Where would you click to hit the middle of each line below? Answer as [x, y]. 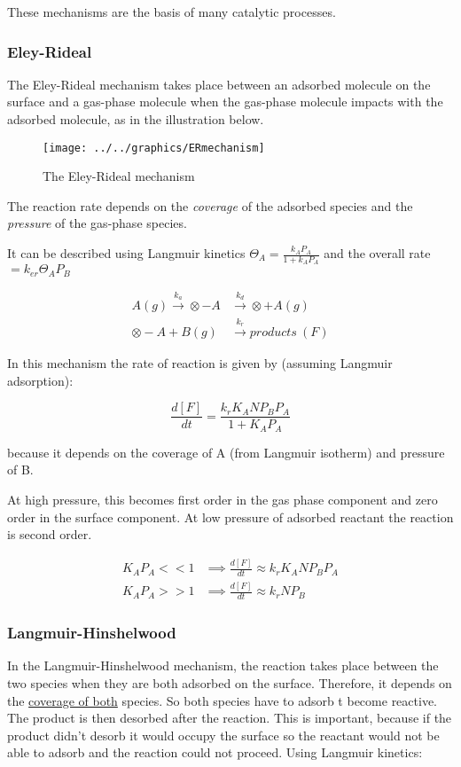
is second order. [50, 534]
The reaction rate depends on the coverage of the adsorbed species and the [210, 205]
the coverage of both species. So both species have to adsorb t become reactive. [222, 700]
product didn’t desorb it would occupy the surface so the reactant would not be [223, 735]
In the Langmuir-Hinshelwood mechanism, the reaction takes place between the [223, 665]
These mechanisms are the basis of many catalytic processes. [172, 12]
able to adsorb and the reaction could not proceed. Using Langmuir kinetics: [215, 752]
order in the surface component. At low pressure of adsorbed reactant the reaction [230, 517]
